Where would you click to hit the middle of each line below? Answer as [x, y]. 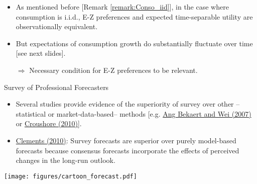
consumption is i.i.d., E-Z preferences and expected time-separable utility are [134, 16]
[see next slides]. [41, 53]
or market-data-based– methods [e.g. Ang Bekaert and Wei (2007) [150, 113]
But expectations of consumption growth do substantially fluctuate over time [134, 43]
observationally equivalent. [57, 26]
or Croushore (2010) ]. [49, 123]
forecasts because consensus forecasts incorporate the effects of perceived [127, 150]
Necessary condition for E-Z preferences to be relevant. [113, 70]
